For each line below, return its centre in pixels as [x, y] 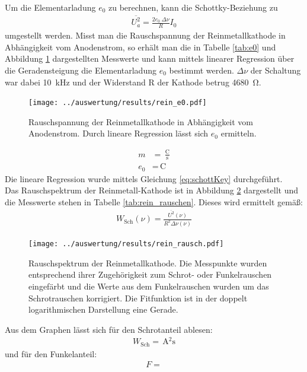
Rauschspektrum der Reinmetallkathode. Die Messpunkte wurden [148, 263]
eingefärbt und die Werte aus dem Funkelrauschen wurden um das [149, 286]
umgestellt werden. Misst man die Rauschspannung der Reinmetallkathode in [145, 35]
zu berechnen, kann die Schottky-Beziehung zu [193, 7]
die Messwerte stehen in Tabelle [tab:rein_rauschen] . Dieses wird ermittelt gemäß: [154, 202]
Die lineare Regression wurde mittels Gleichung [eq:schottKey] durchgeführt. [144, 178]
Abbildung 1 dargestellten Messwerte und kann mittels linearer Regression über [150, 58]
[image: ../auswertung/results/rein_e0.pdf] [118, 103]
